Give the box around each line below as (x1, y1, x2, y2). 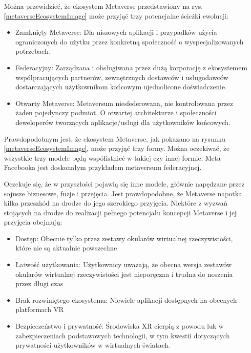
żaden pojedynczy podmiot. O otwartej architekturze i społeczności (15, 107, 217, 118)
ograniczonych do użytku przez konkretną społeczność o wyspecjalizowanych (15, 36, 244, 46)
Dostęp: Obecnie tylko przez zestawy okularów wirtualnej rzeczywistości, (15, 233, 233, 243)
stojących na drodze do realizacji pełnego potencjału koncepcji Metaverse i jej (4, 207, 237, 217)
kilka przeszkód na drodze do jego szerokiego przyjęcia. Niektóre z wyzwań (4, 198, 228, 208)
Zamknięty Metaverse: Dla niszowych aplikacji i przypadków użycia (15, 27, 217, 37)
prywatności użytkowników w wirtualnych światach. (15, 340, 170, 350)
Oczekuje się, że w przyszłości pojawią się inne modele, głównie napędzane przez (4, 178, 245, 188)
